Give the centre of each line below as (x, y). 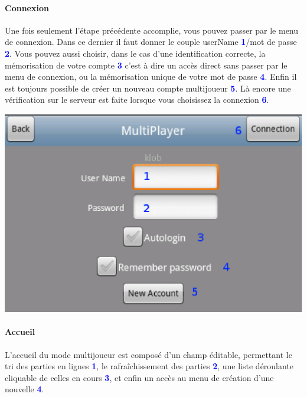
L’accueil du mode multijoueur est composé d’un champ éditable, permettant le (148, 354)
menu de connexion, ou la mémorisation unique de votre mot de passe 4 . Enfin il (151, 77)
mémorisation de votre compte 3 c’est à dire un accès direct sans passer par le (146, 65)
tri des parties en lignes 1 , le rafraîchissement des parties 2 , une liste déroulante (149, 366)
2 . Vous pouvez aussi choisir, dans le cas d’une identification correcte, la (135, 53)
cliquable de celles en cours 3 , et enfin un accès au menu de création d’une (139, 377)
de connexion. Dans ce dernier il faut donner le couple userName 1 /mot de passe (151, 42)
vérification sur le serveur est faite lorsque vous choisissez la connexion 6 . (137, 100)
